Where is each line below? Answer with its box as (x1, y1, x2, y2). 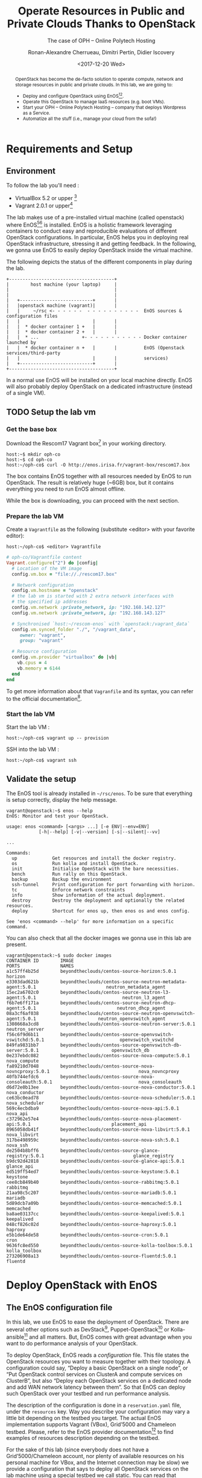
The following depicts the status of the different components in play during (6, 258, 192, 266)
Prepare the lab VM (6, 512, 64, 520)
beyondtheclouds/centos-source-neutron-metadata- (60, 979, 188, 985)
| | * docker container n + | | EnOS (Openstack (6, 345, 185, 351)
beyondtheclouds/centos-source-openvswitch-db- (60, 1042, 182, 1048)
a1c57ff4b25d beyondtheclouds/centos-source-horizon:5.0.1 (6, 969, 177, 975)
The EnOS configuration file (6, 1302, 113, 1312)
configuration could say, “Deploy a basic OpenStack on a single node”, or (6, 1364, 188, 1371)
